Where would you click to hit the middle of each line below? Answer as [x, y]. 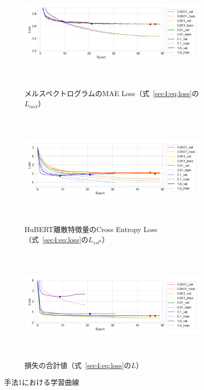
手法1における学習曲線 [42, 382]
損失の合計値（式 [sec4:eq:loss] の [78, 365]
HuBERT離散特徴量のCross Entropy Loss [91, 229]
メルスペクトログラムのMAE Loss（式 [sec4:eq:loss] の [112, 93]
